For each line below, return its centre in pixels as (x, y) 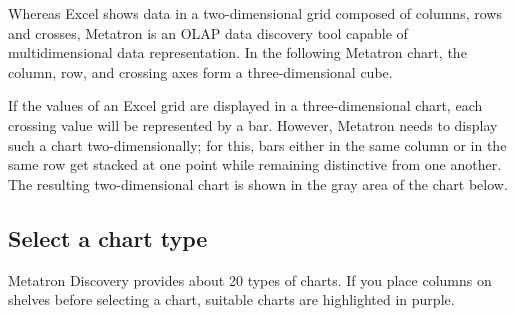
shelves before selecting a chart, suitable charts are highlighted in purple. (231, 299)
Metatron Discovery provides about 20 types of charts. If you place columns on (250, 279)
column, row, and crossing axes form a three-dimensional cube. (200, 71)
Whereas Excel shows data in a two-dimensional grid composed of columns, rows (255, 13)
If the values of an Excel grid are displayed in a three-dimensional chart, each (245, 105)
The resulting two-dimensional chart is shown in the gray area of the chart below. (258, 183)
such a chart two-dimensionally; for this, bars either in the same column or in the (257, 144)
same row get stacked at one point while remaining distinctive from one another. (255, 164)
